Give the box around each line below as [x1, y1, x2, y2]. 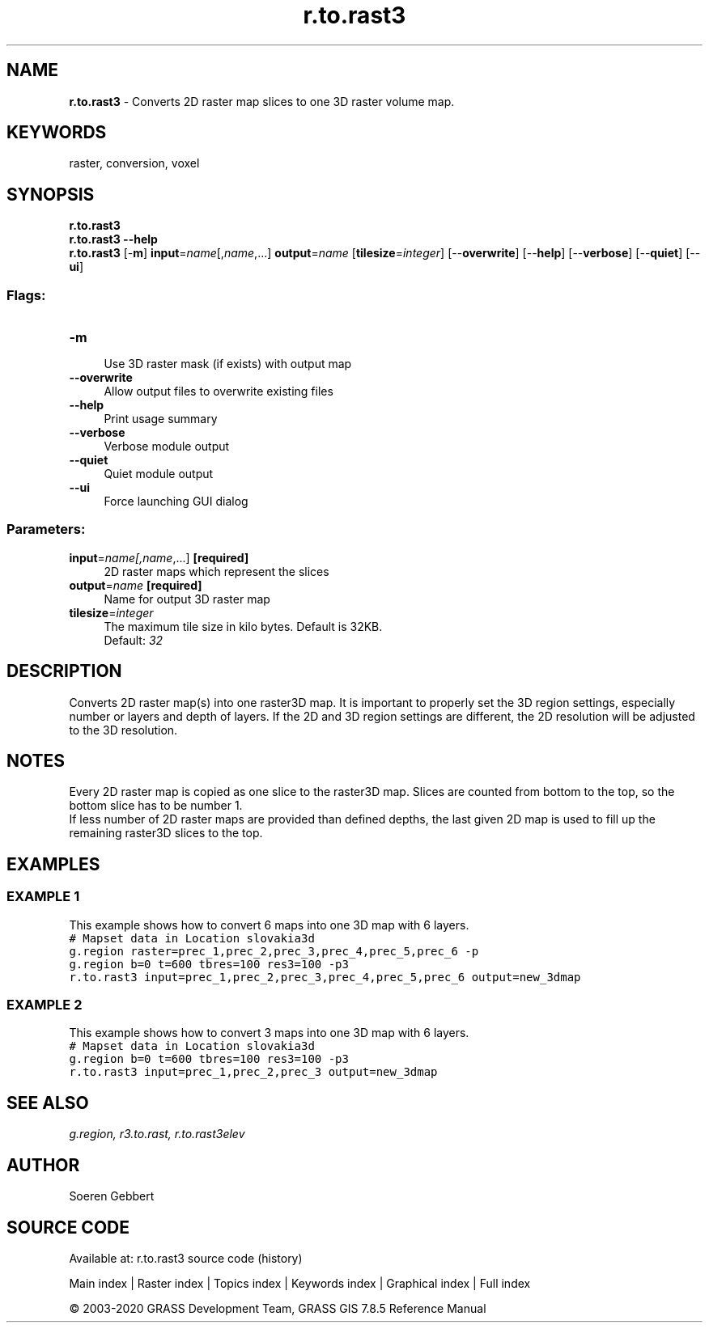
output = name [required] [69, 578, 202, 592]
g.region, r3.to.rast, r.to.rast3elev [69, 1127, 245, 1141]
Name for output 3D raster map [104, 591, 270, 606]
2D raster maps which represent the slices [104, 564, 329, 578]
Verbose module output [104, 439, 230, 454]
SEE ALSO [6, 1092, 89, 1113]
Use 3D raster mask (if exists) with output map [104, 357, 352, 371]
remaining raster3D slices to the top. [69, 826, 263, 840]
